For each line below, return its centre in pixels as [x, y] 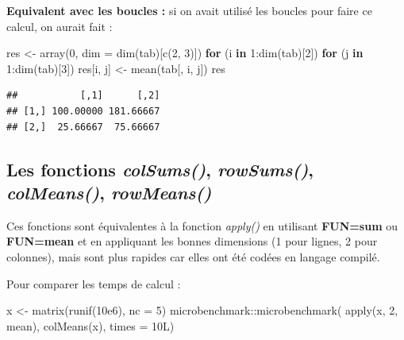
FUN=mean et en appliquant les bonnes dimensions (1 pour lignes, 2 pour [192, 241]
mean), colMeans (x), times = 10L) [90, 325]
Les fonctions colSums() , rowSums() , [160, 169]
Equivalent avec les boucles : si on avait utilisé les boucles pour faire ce [189, 10]
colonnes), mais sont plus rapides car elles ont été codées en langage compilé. [193, 256]
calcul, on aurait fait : [60, 26]
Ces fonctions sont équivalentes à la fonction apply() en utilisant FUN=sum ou [202, 225]
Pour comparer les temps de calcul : [94, 283]
